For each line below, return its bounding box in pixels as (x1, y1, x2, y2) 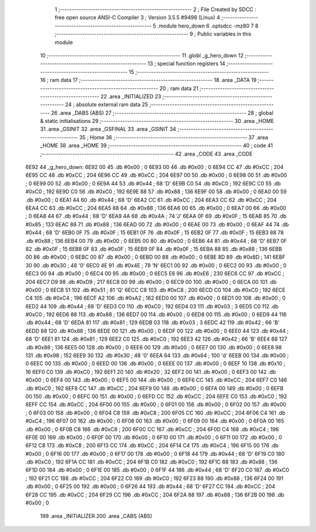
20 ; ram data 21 (159, 85, 198, 92)
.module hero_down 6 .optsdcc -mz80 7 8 (157, 22, 259, 29)
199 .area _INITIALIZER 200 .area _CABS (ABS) (40, 513, 152, 520)
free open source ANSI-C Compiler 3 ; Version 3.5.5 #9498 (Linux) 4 (54, 14, 221, 21)
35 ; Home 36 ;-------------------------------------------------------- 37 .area (79, 133, 269, 140)
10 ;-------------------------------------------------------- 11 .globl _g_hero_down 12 (40, 52, 244, 59)
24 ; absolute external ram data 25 (65, 101, 149, 108)
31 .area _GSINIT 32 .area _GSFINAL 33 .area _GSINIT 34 (40, 126, 177, 133)
